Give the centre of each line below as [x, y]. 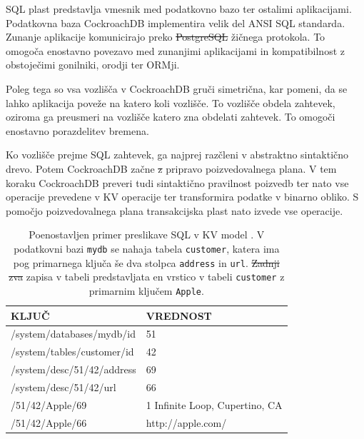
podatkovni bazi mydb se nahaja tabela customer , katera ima [147, 248]
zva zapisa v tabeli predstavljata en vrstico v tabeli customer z [147, 277]
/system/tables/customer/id [72, 352]
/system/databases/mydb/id [73, 334]
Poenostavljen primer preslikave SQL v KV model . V [147, 234]
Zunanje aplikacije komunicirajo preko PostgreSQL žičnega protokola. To [166, 37]
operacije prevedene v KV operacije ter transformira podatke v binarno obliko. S [182, 197]
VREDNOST [179, 315]
